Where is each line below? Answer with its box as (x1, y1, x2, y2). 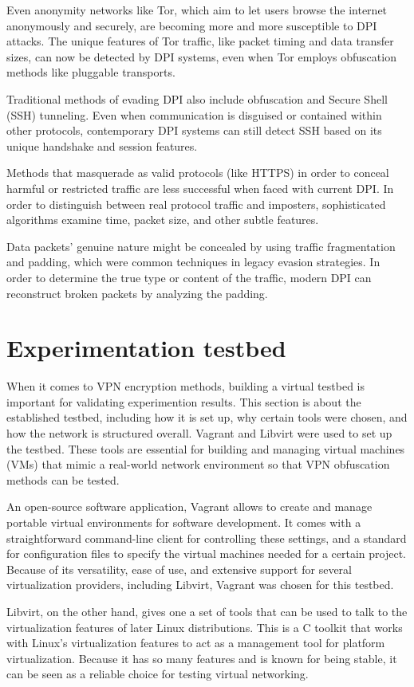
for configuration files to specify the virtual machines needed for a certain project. (6, 545, 406, 562)
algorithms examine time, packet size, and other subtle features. (6, 211, 319, 228)
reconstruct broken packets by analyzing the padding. (6, 285, 268, 301)
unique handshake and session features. (6, 137, 198, 154)
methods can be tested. (6, 471, 120, 488)
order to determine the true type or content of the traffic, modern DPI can (6, 269, 372, 285)
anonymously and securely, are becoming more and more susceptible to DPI (6, 17, 377, 33)
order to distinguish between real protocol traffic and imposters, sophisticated (6, 195, 386, 212)
